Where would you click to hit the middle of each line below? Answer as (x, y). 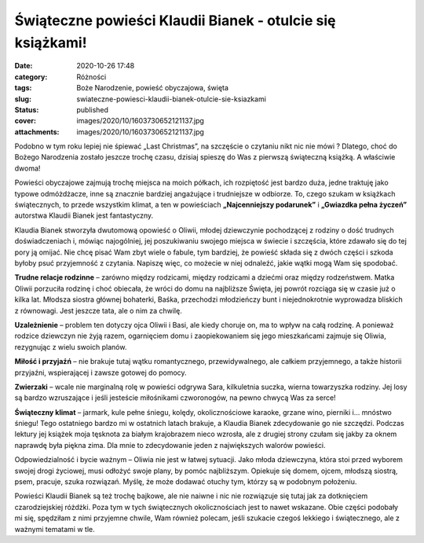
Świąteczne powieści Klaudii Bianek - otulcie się (175, 20)
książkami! (51, 42)
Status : (27, 109)
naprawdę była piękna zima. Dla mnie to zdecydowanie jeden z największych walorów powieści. (170, 445)
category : (31, 77)
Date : (24, 66)
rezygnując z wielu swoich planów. (71, 347)
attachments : (37, 132)
